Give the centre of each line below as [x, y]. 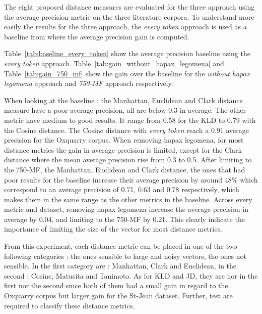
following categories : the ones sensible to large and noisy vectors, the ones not [125, 256]
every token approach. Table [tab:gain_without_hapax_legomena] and [114, 63]
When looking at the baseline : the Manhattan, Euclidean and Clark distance [123, 100]
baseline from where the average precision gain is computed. [97, 36]
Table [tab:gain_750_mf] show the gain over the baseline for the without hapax [127, 73]
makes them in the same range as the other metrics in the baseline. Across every [128, 199]
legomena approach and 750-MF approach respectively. [89, 83]
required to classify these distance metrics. [70, 305]
